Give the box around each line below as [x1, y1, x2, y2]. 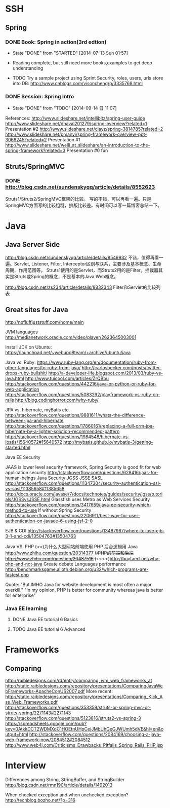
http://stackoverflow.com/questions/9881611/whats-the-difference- [5, 412, 146, 418]
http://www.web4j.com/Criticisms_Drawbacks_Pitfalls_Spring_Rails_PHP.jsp [5, 742, 163, 748]
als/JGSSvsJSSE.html [5, 496, 51, 502]
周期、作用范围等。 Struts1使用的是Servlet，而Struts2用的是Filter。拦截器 [5, 267, 158, 273]
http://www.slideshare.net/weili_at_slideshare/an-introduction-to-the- [5, 142, 150, 148]
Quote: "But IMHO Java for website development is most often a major [5, 581, 152, 588]
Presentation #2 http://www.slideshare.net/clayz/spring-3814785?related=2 [5, 126, 163, 132]
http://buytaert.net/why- [109, 555, 160, 561]
